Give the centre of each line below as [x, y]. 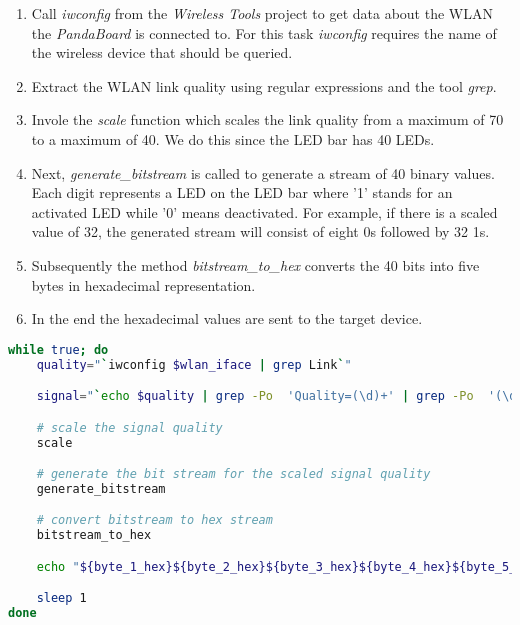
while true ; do [58, 349]
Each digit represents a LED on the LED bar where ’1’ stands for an [242, 192]
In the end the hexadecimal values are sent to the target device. [227, 318]
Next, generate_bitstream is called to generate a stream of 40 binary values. [263, 172]
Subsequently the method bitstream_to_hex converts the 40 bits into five [255, 264]
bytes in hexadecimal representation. [143, 284]
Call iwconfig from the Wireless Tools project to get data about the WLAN [262, 13]
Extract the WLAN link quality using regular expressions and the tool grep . [264, 85]
